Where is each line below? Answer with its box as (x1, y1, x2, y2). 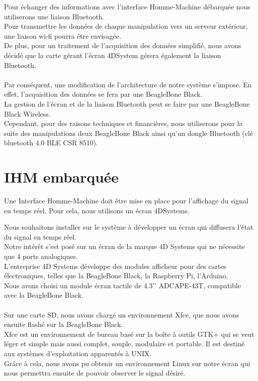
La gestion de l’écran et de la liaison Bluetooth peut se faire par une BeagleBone (4, 98, 250, 109)
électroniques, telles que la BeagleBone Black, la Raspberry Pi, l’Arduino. (4, 270, 228, 281)
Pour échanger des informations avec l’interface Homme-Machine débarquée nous (4, 1, 251, 11)
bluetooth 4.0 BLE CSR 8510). (4, 137, 98, 148)
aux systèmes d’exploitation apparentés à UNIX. (4, 348, 152, 358)
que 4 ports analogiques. (4, 251, 78, 261)
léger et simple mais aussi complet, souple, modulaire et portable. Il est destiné (4, 338, 245, 349)
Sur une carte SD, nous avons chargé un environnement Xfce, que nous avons (4, 309, 239, 319)
